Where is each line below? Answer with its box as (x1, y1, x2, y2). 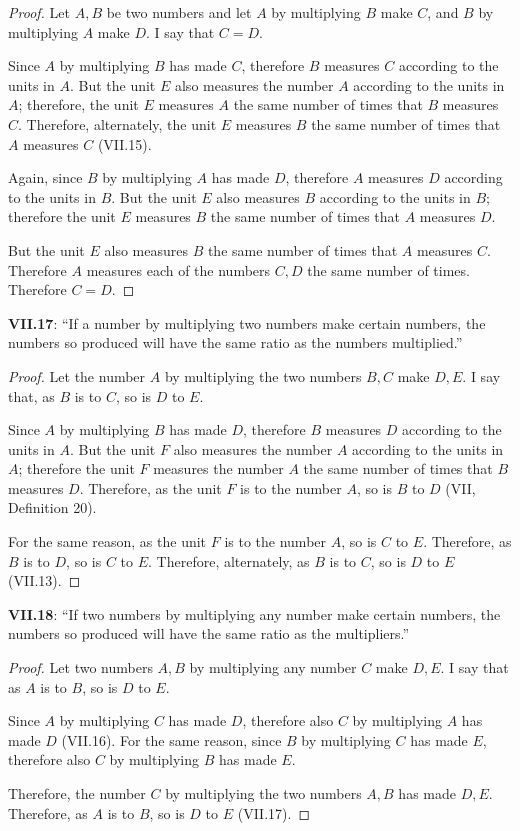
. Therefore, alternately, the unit (18, 113, 217, 134)
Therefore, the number (8, 783, 146, 803)
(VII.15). (97, 133, 152, 154)
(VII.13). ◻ (8, 570, 81, 591)
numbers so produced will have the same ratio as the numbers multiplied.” (8, 332, 463, 353)
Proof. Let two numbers (8, 657, 153, 678)
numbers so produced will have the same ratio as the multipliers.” (8, 623, 410, 644)
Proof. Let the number (8, 365, 146, 386)
